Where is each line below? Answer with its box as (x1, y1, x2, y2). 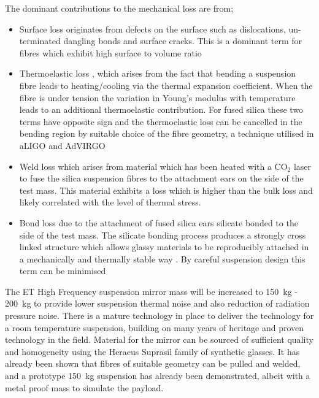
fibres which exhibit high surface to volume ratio (19, 46, 202, 59)
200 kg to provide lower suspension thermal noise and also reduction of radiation (5, 297, 310, 310)
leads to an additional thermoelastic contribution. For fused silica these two (19, 103, 304, 116)
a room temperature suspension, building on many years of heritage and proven (5, 321, 304, 334)
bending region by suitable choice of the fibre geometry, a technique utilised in (19, 127, 314, 140)
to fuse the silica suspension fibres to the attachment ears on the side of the (19, 172, 304, 185)
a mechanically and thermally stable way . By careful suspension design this (19, 252, 306, 265)
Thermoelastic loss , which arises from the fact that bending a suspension (19, 67, 296, 80)
